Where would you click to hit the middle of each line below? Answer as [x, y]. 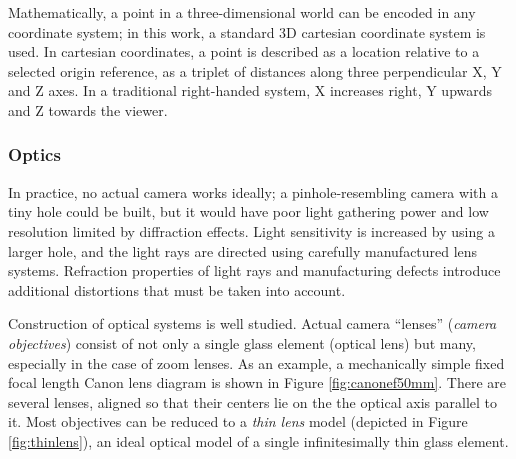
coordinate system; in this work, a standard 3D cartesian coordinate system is [247, 31]
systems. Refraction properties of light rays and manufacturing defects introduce [254, 270]
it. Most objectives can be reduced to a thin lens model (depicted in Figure [238, 421]
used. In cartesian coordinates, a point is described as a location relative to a [244, 51]
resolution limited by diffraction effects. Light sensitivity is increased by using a [251, 230]
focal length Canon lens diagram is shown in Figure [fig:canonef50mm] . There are [257, 382]
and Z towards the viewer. [88, 109]
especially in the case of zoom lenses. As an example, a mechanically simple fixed [256, 362]
